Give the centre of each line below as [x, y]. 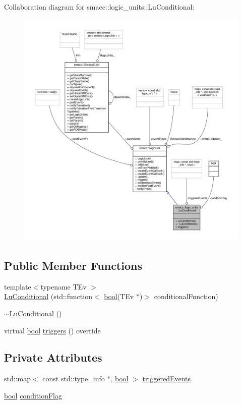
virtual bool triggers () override [52, 330]
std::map [17, 379]
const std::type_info [74, 379]
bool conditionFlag [33, 395]
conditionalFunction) [186, 296]
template [18, 286]
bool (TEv [119, 296]
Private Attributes [53, 357]
